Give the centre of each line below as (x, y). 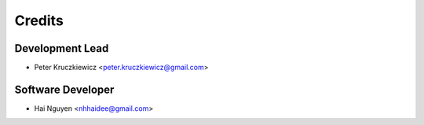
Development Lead (62, 48)
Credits (39, 20)
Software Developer (64, 89)
